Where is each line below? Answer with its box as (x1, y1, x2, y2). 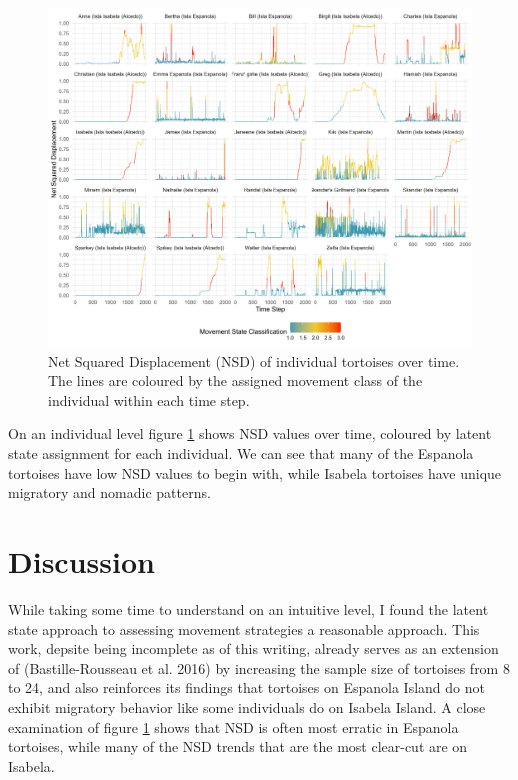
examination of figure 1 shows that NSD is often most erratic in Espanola (8, 716, 459, 737)
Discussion (8, 541, 155, 582)
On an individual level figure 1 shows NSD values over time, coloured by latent (8, 423, 492, 444)
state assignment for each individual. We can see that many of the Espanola (8, 443, 474, 464)
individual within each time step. (48, 389, 250, 410)
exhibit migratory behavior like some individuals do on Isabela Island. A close (8, 696, 486, 717)
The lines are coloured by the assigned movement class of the (48, 370, 423, 391)
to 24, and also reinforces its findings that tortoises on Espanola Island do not (8, 677, 485, 698)
